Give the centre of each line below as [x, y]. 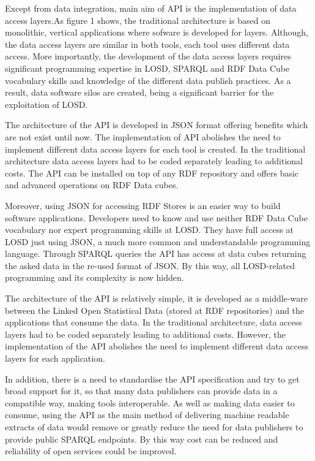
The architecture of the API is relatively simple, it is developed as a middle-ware [156, 298]
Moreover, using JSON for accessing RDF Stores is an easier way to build [143, 205]
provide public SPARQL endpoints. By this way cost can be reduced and [142, 439]
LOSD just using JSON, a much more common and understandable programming [158, 241]
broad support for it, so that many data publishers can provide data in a [141, 391]
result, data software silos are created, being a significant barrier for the [139, 92]
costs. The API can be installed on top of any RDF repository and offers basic [152, 173]
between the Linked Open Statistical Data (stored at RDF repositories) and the [155, 310]
